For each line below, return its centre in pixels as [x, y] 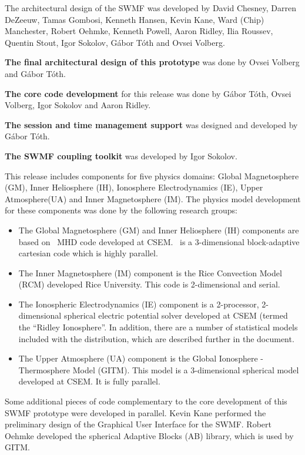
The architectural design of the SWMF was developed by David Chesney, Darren [151, 8]
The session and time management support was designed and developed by [151, 124]
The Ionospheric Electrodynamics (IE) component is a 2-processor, [139, 304]
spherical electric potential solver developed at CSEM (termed [176, 315]
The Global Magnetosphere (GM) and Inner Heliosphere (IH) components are [159, 230]
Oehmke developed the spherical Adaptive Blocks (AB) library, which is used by [149, 435]
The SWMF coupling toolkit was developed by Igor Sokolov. [121, 155]
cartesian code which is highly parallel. [88, 253]
